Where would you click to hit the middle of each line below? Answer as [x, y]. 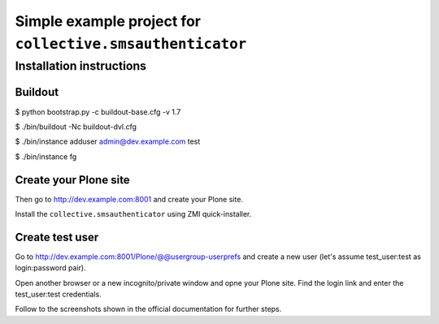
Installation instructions [80, 66]
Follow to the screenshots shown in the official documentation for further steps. [148, 309]
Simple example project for [108, 21]
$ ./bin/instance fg [46, 156]
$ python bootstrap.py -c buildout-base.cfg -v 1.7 [98, 112]
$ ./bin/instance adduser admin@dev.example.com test [108, 141]
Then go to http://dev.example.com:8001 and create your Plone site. [129, 199]
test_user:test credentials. [58, 294]
